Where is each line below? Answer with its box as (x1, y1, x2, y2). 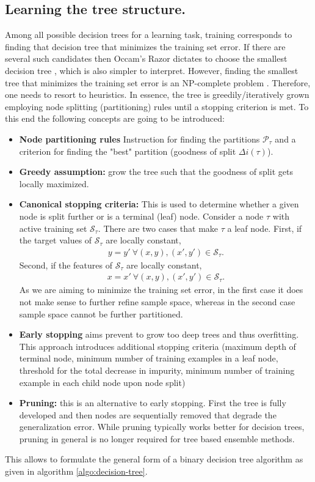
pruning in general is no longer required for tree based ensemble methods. (19, 432, 295, 445)
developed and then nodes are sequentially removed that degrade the (19, 408, 277, 421)
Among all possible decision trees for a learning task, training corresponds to (5, 28, 292, 41)
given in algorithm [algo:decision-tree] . (5, 465, 148, 478)
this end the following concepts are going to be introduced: (5, 112, 225, 125)
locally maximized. (19, 177, 89, 190)
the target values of (19, 234, 92, 247)
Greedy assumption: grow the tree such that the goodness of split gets (19, 165, 293, 178)
